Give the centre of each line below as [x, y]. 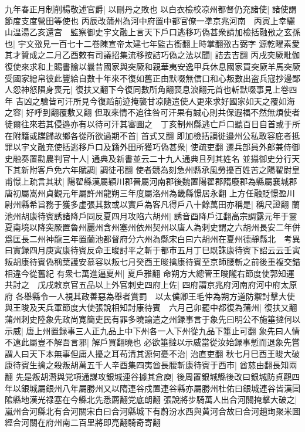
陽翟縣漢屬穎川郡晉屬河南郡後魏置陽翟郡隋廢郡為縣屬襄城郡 [182, 181]
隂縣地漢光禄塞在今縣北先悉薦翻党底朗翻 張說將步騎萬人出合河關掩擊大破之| [151, 399]
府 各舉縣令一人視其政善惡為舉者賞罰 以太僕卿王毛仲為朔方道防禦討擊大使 [150, 296]
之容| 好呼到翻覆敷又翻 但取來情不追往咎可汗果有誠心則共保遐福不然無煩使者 [152, 112]
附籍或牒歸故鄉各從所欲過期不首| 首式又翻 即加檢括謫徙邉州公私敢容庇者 [152, 135]
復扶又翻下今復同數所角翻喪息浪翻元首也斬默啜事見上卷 [182, 89]
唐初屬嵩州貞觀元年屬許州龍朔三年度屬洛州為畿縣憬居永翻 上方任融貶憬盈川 [150, 193]
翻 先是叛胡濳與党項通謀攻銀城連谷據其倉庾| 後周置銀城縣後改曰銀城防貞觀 [148, 376]
